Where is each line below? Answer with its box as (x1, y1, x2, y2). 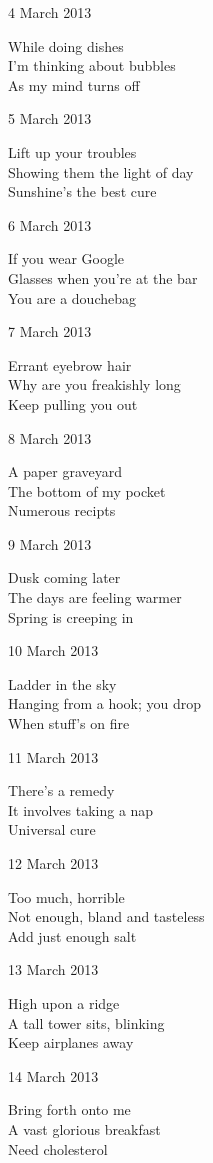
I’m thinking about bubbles (8, 55, 176, 76)
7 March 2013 (8, 321, 92, 342)
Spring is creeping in (8, 606, 134, 627)
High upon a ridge (8, 992, 120, 1013)
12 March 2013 (8, 853, 99, 873)
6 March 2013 (8, 214, 92, 235)
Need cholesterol (8, 1138, 108, 1159)
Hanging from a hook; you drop (8, 693, 202, 714)
